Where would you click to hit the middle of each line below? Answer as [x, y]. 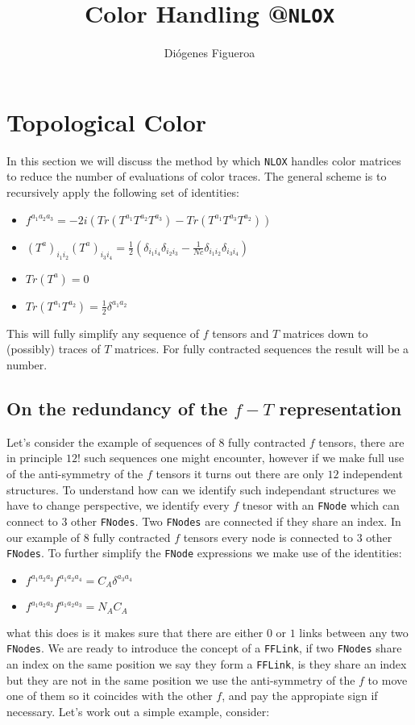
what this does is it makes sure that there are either [135, 632]
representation [340, 408]
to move [388, 679]
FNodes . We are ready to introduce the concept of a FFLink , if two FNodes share [204, 648]
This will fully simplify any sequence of [103, 333]
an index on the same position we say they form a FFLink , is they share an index [207, 663]
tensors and [241, 333]
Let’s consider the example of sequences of [111, 442]
